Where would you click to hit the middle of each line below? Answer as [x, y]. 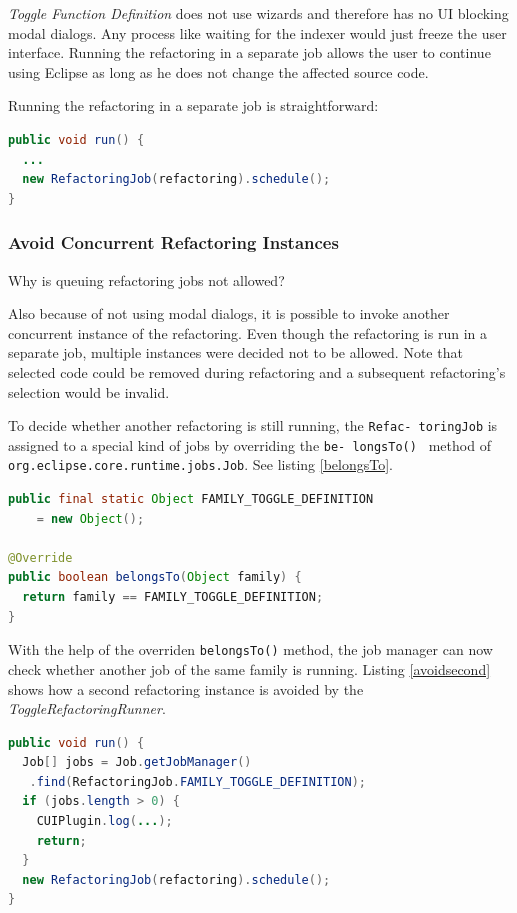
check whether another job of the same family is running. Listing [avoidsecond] [249, 668]
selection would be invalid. [89, 391]
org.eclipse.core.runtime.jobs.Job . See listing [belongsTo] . [201, 464]
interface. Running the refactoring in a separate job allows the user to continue [249, 52]
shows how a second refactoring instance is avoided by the [186, 688]
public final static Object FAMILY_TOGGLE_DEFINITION [191, 499]
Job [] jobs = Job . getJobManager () [137, 762]
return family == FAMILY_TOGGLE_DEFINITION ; [173, 597]
